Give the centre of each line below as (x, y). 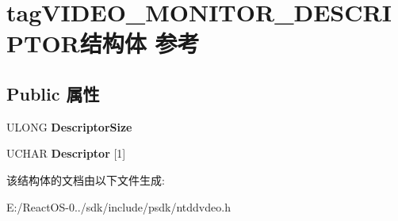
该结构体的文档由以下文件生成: (86, 179)
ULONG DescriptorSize (69, 126)
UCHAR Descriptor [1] (66, 153)
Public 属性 (53, 93)
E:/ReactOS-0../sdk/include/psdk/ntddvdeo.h (119, 206)
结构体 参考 (140, 43)
